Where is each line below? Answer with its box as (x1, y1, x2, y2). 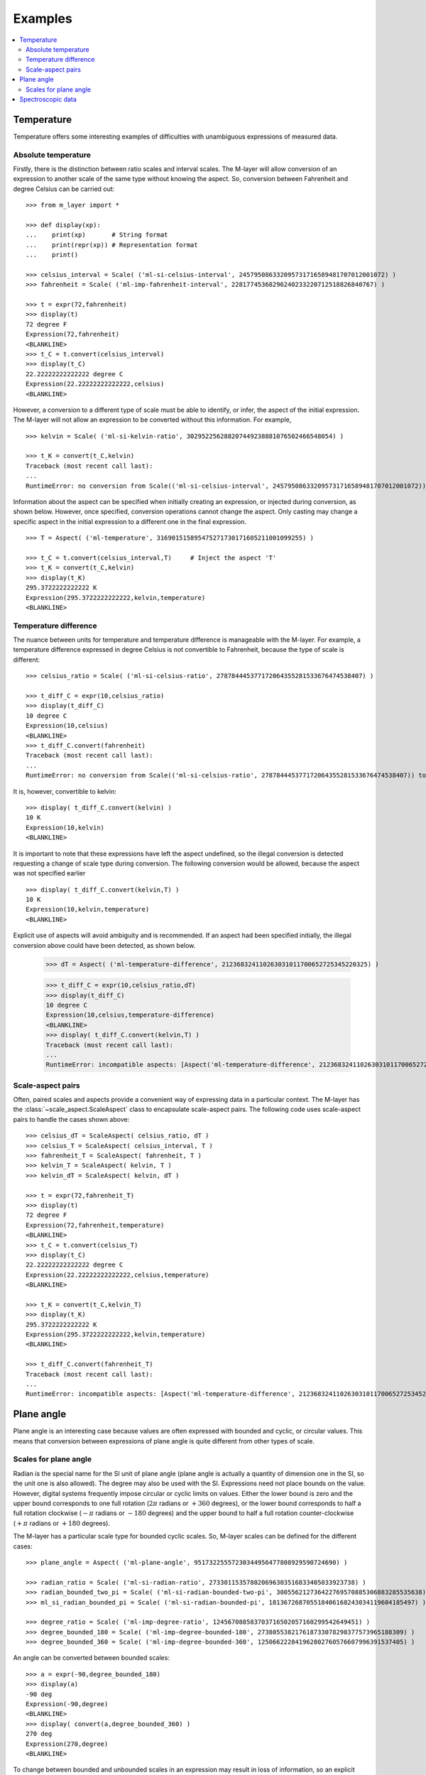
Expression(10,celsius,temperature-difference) (45, 1011, 214, 1019)
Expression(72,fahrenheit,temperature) (26, 1221, 165, 1229)
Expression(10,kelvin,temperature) (26, 905, 150, 914)
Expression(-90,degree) (26, 1700, 109, 1708)
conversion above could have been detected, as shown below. (13, 941, 196, 949)
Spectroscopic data (19, 94, 77, 103)
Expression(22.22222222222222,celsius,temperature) (26, 1271, 209, 1279)
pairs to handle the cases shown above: (13, 1115, 130, 1123)
